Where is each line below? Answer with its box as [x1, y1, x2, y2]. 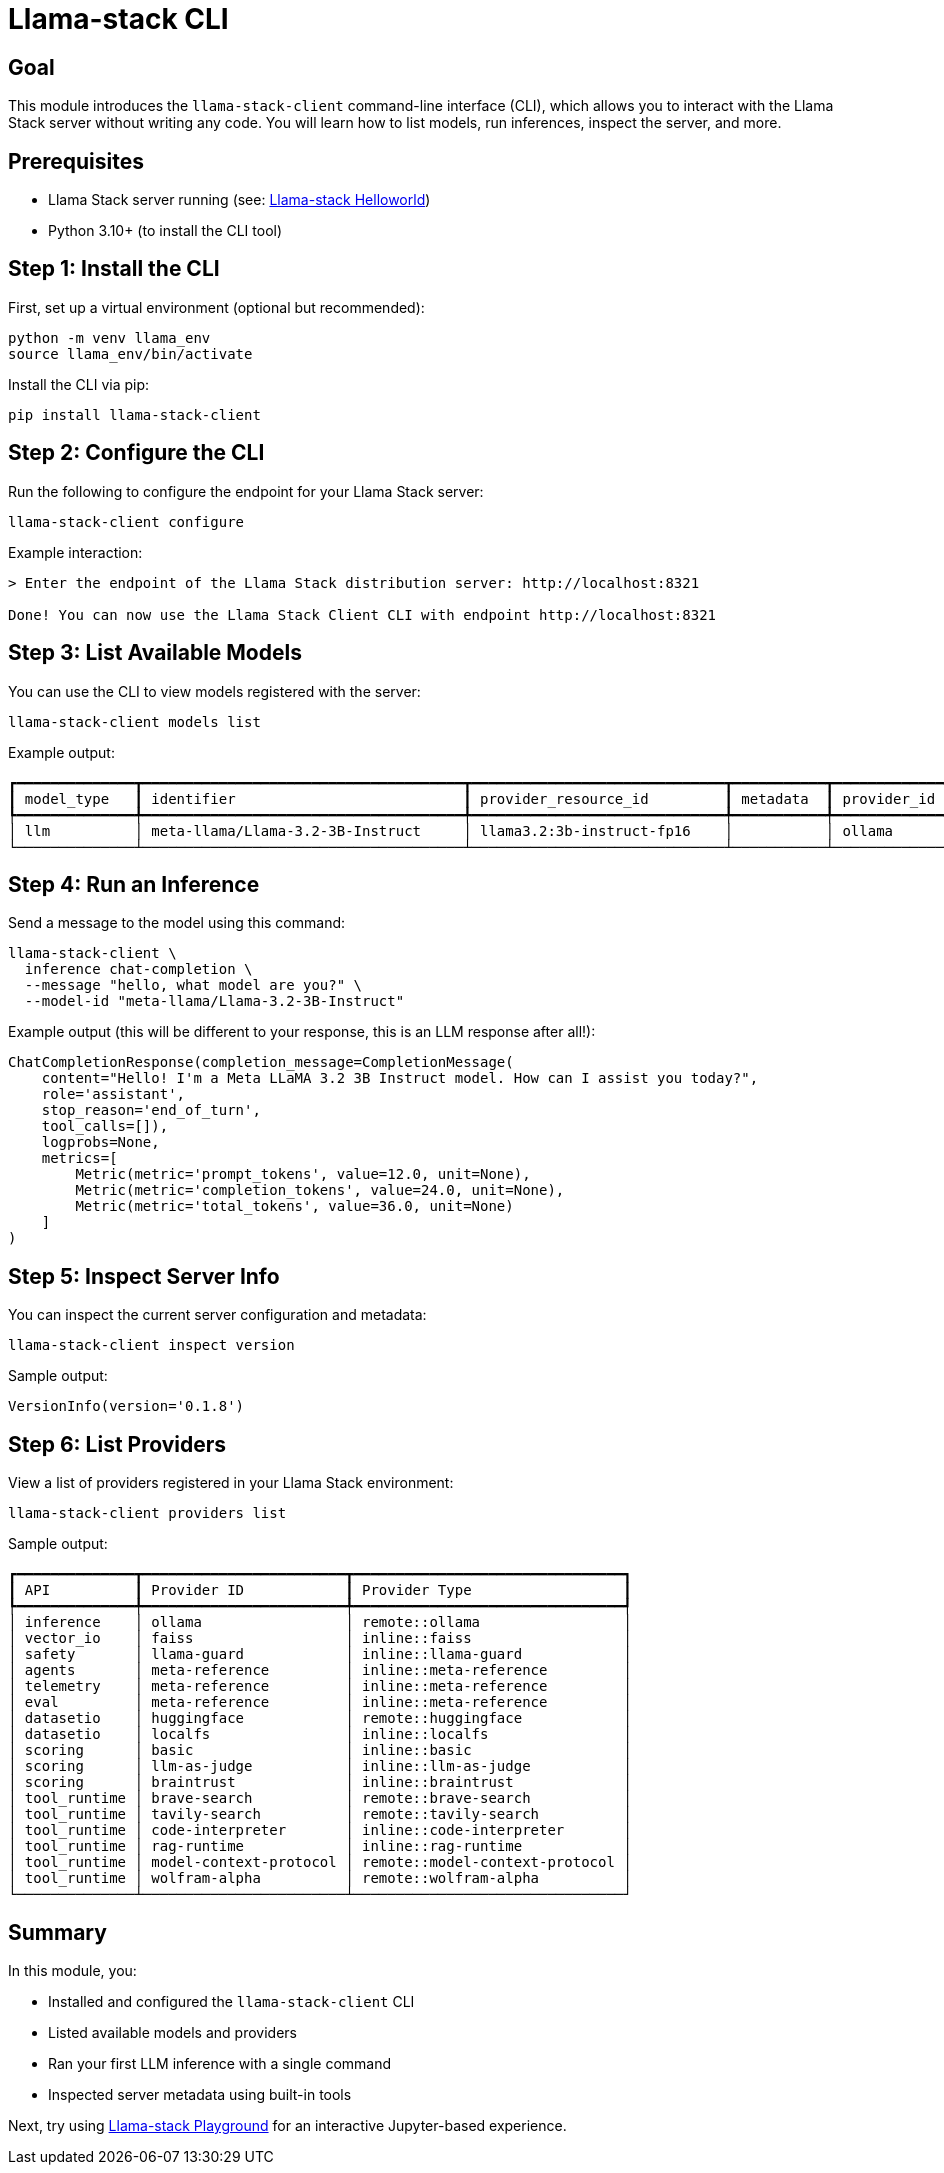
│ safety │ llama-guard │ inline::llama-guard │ [8, 1646, 632, 1663]
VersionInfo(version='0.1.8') [8, 1398, 245, 1415]
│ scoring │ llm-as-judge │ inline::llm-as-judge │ [8, 1758, 632, 1775]
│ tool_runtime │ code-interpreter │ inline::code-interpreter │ [8, 1822, 632, 1839]
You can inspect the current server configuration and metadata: [8, 1306, 427, 1324]
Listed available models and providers [48, 2023, 297, 2041]
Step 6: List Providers [8, 1431, 227, 1457]
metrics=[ [41, 1150, 118, 1167]
